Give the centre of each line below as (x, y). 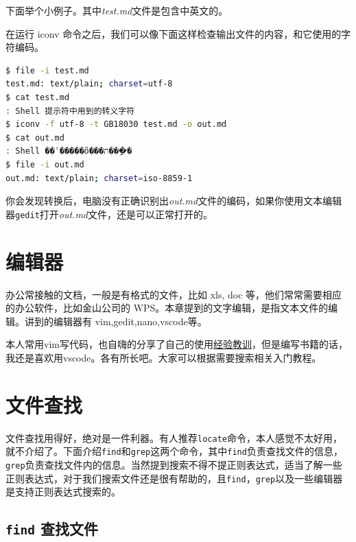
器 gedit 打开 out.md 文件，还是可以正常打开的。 (109, 214)
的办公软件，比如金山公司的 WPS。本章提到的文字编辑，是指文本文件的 (167, 308)
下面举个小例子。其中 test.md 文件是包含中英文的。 (117, 10)
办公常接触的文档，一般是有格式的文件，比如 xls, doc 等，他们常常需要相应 (174, 294)
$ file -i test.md (47, 70)
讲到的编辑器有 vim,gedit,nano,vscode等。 (116, 321)
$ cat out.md (35, 138)
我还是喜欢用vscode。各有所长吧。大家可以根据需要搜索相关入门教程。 (164, 357)
